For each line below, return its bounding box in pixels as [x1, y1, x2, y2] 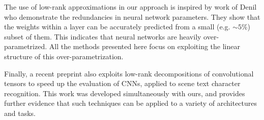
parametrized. [4, 41, 47, 52]
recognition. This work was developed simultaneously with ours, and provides [4, 88, 245, 98]
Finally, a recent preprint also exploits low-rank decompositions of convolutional [4, 68, 254, 78]
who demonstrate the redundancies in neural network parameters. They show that [4, 11, 260, 22]
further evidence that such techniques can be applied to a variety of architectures [4, 98, 257, 108]
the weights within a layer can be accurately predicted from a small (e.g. [4, 21, 230, 32]
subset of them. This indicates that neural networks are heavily [4, 31, 201, 42]
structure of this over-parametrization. [4, 51, 124, 61]
